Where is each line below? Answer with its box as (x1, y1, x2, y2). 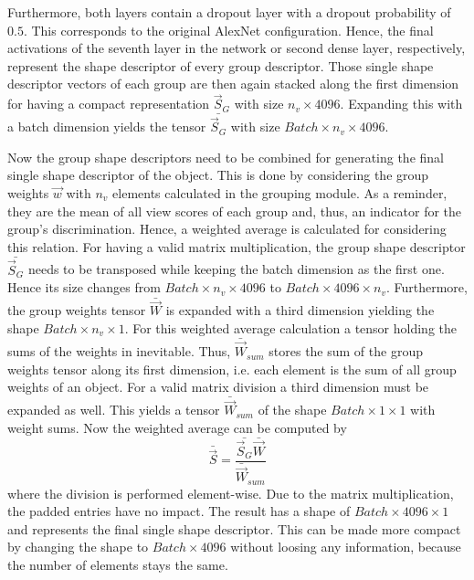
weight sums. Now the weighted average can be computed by (7, 417, 347, 437)
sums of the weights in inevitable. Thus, (7, 342, 231, 361)
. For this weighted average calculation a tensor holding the (124, 319, 457, 338)
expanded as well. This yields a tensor (7, 400, 220, 419)
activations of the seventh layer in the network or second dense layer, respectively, (7, 38, 466, 58)
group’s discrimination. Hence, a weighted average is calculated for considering (7, 219, 447, 238)
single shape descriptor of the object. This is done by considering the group (7, 165, 429, 185)
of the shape (258, 400, 327, 419)
